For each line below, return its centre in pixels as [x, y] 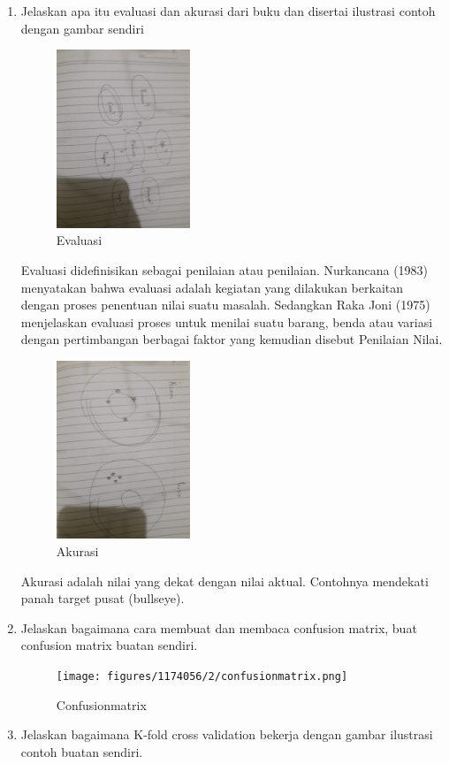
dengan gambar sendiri [82, 28]
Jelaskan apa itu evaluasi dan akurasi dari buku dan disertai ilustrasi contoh [228, 11]
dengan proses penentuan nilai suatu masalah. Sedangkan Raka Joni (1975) [225, 305]
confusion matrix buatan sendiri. [109, 645]
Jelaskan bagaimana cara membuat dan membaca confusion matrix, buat [219, 627]
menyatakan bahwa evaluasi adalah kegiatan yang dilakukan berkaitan [212, 287]
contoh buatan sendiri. [82, 751]
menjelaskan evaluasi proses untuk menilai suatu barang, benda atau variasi [227, 321]
